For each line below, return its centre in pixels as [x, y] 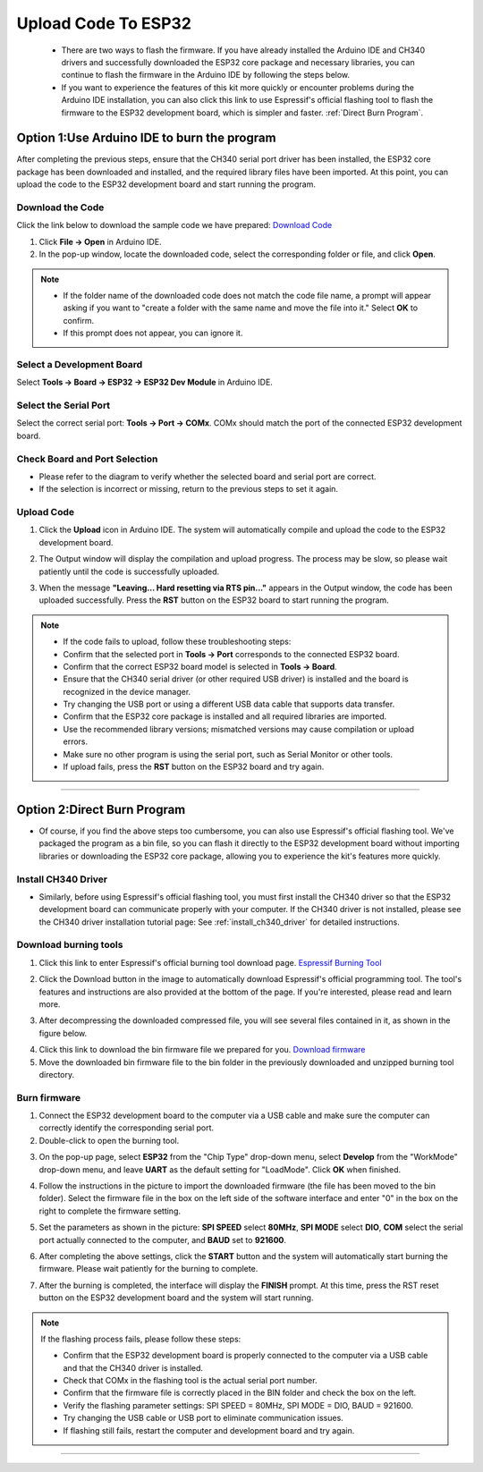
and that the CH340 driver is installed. [133, 1367]
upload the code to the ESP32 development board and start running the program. [166, 184]
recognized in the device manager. [127, 691]
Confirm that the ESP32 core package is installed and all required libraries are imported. [225, 716]
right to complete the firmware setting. [110, 1211]
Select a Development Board [80, 364]
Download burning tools [70, 945]
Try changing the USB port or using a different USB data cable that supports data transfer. [229, 704]
